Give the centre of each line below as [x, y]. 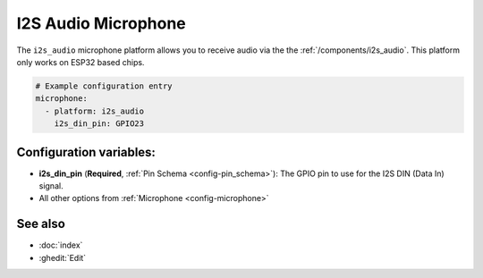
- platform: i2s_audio [95, 111]
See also [41, 224]
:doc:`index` [61, 245]
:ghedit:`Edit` [63, 257]
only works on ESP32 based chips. [80, 62]
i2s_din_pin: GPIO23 [99, 124]
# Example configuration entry [104, 86]
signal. [51, 185]
